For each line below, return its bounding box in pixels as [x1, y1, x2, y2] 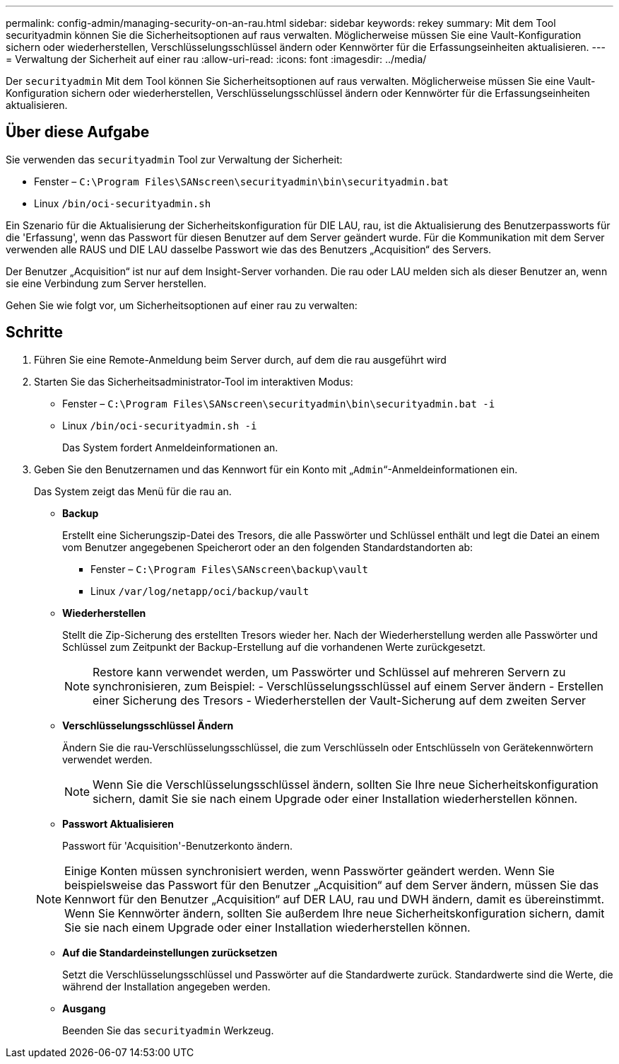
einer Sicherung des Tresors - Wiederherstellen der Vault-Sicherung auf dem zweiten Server [93, 693, 586, 707]
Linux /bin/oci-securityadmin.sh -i [62, 419, 257, 432]
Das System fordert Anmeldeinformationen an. [62, 441, 278, 453]
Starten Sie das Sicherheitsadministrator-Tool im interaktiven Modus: [34, 375, 353, 388]
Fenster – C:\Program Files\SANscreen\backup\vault [90, 562, 369, 575]
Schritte [6, 323, 63, 342]
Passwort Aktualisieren [62, 817, 174, 830]
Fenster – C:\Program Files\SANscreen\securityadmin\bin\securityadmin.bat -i [62, 397, 495, 410]
